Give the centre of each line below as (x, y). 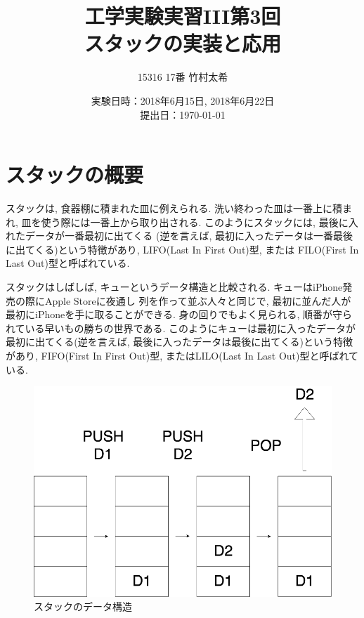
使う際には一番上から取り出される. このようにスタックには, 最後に (195, 222)
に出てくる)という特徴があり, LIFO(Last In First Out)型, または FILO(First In (182, 249)
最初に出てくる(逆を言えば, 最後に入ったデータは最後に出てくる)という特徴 (180, 342)
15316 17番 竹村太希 (183, 77)
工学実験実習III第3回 (183, 16)
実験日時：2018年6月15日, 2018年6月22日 (183, 100)
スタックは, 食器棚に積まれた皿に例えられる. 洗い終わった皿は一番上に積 (174, 208)
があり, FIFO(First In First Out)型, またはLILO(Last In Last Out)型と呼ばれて (182, 355)
